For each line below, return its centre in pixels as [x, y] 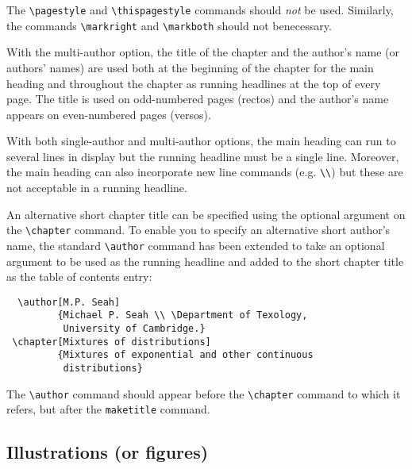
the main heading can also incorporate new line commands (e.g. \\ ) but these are [205, 172]
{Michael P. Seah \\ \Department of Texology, [183, 315]
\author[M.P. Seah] [69, 302]
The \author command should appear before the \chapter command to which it [204, 393]
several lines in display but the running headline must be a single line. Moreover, [203, 156]
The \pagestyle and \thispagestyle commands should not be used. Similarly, [200, 10]
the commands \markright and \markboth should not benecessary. [169, 25]
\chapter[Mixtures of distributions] [112, 342]
